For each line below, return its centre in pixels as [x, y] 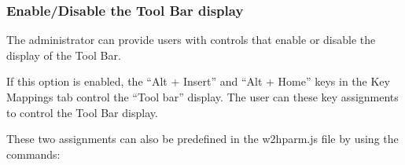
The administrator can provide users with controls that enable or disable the [191, 40]
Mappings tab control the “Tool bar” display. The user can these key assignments [202, 97]
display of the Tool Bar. [64, 55]
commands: [33, 154]
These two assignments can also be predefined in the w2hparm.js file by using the [202, 139]
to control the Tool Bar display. [82, 112]
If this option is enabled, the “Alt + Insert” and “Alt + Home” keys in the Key [198, 81]
